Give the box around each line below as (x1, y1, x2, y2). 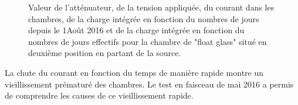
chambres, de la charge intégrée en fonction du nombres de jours (28, 12, 259, 24)
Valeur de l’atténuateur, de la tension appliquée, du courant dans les (28, 1, 275, 13)
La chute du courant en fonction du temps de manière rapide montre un (5, 66, 264, 78)
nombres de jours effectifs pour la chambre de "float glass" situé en (28, 35, 267, 47)
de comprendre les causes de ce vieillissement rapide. (5, 89, 194, 101)
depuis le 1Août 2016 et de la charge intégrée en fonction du (28, 24, 245, 36)
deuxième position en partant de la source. (28, 47, 181, 59)
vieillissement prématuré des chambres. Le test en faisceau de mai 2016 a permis (5, 78, 294, 90)
